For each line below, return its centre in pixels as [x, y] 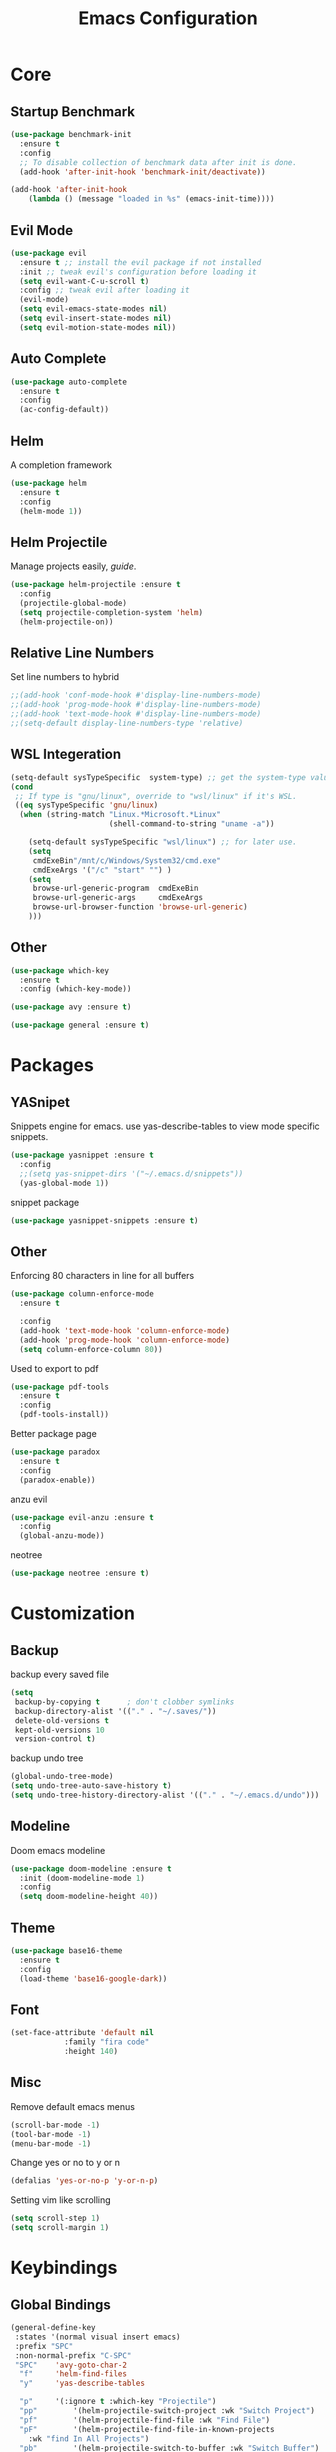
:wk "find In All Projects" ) [89, 2438]
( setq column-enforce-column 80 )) [91, 1349]
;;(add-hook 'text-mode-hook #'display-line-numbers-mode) [136, 714]
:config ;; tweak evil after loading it [104, 290]
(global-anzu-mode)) [62, 1536]
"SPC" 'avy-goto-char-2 [71, 2365]
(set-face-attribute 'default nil [82, 2033]
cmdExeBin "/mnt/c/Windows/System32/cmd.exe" [127, 860]
